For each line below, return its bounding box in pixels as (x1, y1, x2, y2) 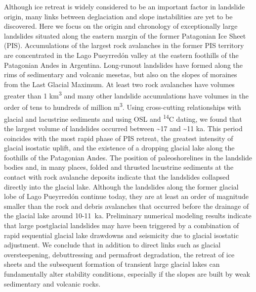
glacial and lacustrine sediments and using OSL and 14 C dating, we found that (4, 112, 242, 124)
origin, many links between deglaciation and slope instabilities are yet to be (4, 11, 233, 21)
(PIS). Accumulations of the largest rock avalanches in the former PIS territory (4, 40, 244, 50)
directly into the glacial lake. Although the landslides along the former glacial (4, 181, 239, 192)
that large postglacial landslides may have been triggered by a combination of (4, 220, 239, 231)
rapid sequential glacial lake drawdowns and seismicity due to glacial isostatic (4, 230, 239, 240)
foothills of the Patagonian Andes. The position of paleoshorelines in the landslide (4, 152, 253, 162)
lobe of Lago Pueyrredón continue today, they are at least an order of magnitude (4, 191, 249, 201)
